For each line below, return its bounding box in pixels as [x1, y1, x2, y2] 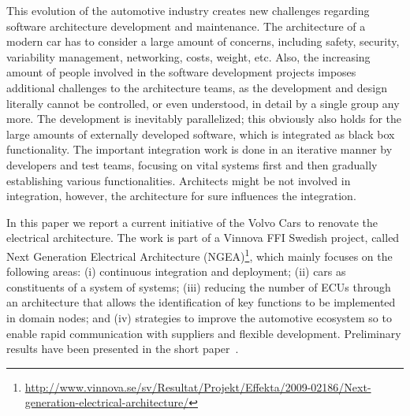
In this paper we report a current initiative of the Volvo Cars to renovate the [6, 214, 378, 230]
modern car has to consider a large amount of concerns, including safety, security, [6, 33, 400, 50]
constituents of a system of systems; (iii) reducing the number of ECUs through [6, 278, 391, 295]
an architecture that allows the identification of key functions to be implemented [6, 294, 396, 310]
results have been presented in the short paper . [6, 340, 239, 357]
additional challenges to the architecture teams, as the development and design [6, 79, 387, 95]
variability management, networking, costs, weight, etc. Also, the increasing [6, 48, 371, 65]
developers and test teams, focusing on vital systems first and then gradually [6, 156, 378, 173]
